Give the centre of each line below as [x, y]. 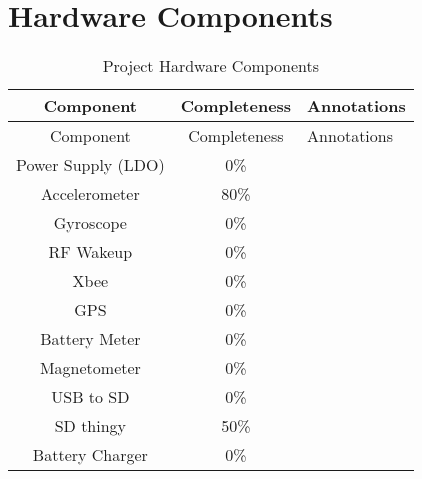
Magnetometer [90, 368]
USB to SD [90, 397]
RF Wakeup [90, 252]
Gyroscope [90, 223]
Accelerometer [90, 194]
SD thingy [90, 426]
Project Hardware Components [211, 66]
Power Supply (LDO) [90, 165]
